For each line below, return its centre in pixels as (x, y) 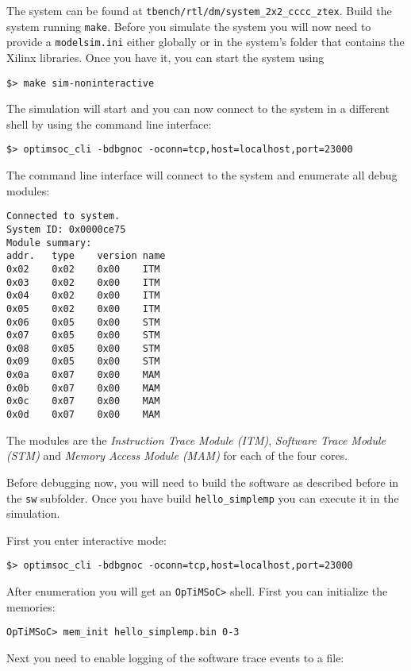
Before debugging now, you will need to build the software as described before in (203, 482)
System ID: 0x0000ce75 (66, 229)
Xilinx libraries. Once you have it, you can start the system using (165, 57)
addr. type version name (86, 256)
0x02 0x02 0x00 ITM (83, 269)
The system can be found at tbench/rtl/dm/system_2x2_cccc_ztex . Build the (199, 10)
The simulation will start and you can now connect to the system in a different (198, 108)
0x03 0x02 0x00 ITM (83, 282)
